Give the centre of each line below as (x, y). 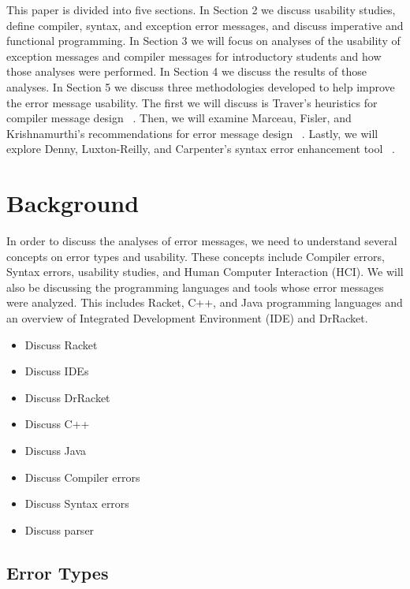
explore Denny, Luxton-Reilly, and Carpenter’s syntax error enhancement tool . (201, 149)
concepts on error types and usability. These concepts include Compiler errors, (196, 256)
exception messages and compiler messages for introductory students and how (194, 56)
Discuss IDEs (57, 371)
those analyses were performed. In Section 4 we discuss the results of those (186, 71)
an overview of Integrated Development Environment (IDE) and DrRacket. (187, 318)
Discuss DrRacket (67, 397)
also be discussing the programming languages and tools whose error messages (195, 287)
